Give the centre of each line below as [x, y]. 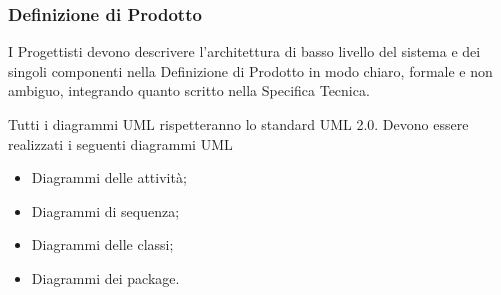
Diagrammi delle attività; [109, 177]
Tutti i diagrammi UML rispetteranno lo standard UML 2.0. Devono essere [238, 124]
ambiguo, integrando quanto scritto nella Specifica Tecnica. [189, 90]
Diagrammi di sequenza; [105, 210]
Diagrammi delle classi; [102, 244]
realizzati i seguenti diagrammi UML [120, 143]
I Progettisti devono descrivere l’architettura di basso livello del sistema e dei [244, 51]
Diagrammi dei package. [105, 277]
